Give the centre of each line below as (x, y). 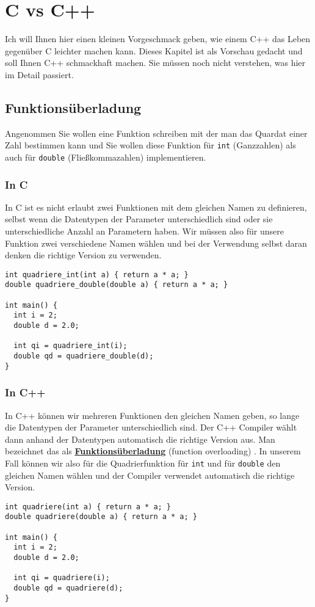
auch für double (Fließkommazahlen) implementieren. (106, 157)
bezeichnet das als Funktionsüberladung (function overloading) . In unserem (153, 451)
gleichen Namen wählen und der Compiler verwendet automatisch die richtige (150, 475)
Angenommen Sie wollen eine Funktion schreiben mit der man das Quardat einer (156, 133)
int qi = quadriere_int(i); (71, 346)
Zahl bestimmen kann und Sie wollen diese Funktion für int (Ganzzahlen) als (150, 145)
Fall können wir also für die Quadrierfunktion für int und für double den (143, 463)
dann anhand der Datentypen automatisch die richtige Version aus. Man (140, 439)
